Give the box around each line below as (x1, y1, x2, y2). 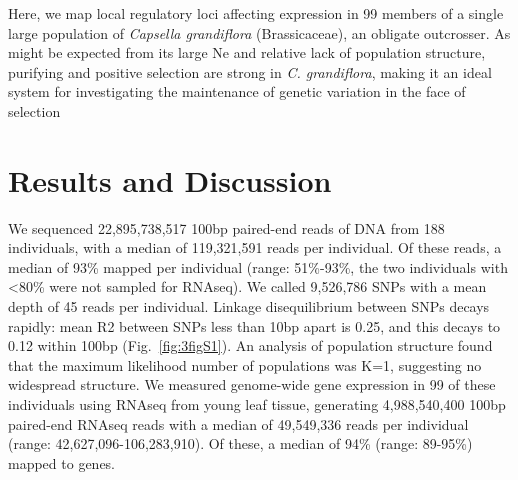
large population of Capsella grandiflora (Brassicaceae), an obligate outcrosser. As (8, 22, 511, 43)
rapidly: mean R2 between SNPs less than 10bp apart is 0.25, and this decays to (8, 315, 501, 336)
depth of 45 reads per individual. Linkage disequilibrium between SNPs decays (8, 296, 490, 317)
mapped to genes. (8, 452, 116, 473)
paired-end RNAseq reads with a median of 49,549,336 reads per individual (8, 413, 469, 434)
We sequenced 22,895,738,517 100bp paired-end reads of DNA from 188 (8, 217, 445, 238)
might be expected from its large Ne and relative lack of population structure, (8, 42, 486, 63)
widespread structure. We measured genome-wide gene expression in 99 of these (8, 374, 496, 395)
